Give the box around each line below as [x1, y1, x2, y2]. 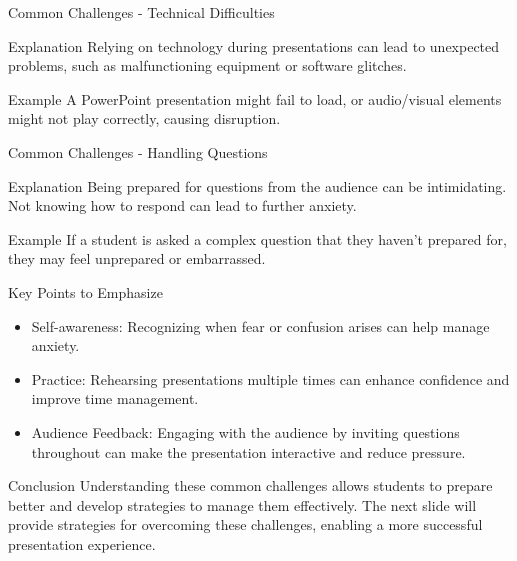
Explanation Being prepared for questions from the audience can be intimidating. [8, 175, 507, 196]
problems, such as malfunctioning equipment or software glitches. [8, 55, 407, 76]
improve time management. [31, 388, 199, 409]
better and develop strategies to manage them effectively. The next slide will [8, 494, 477, 515]
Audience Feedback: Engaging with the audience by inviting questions [31, 421, 460, 442]
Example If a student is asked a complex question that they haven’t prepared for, [8, 228, 507, 249]
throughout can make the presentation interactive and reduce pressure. [31, 441, 466, 462]
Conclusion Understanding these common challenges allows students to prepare [8, 475, 493, 496]
